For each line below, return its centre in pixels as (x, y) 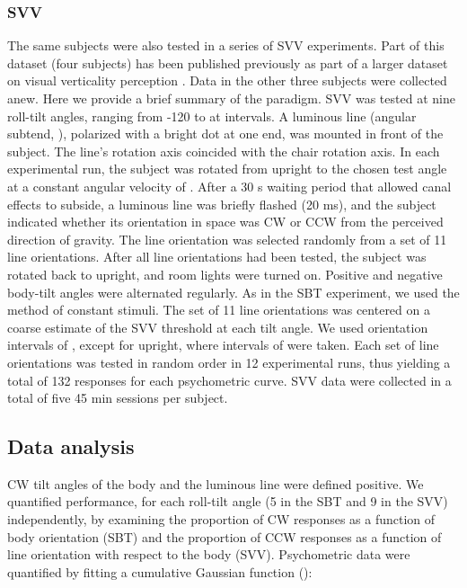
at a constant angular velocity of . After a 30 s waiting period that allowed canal (229, 186)
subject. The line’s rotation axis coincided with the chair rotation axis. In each (224, 151)
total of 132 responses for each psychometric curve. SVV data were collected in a (229, 380)
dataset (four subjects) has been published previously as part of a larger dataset (228, 62)
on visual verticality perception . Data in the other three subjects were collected (227, 80)
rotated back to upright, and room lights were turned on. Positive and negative (225, 274)
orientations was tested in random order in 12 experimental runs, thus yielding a (229, 362)
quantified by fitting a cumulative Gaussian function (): (160, 571)
